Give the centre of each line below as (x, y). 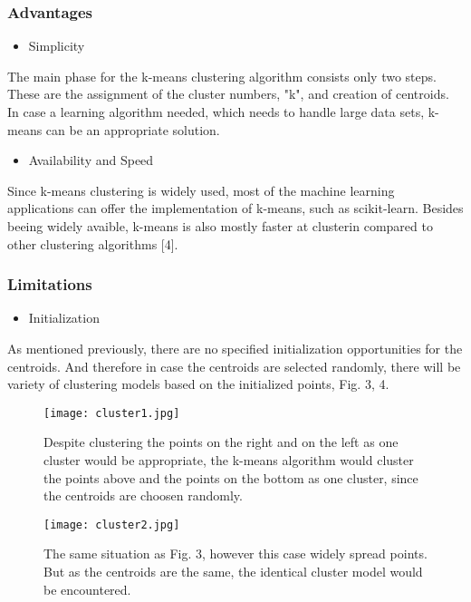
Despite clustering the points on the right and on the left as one (221, 442)
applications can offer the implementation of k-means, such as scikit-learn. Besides (235, 208)
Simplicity (57, 46)
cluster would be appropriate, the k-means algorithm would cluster (229, 460)
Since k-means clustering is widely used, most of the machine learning (201, 190)
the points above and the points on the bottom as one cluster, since (231, 477)
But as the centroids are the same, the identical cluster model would (233, 572)
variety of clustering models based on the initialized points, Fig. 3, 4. (198, 384)
